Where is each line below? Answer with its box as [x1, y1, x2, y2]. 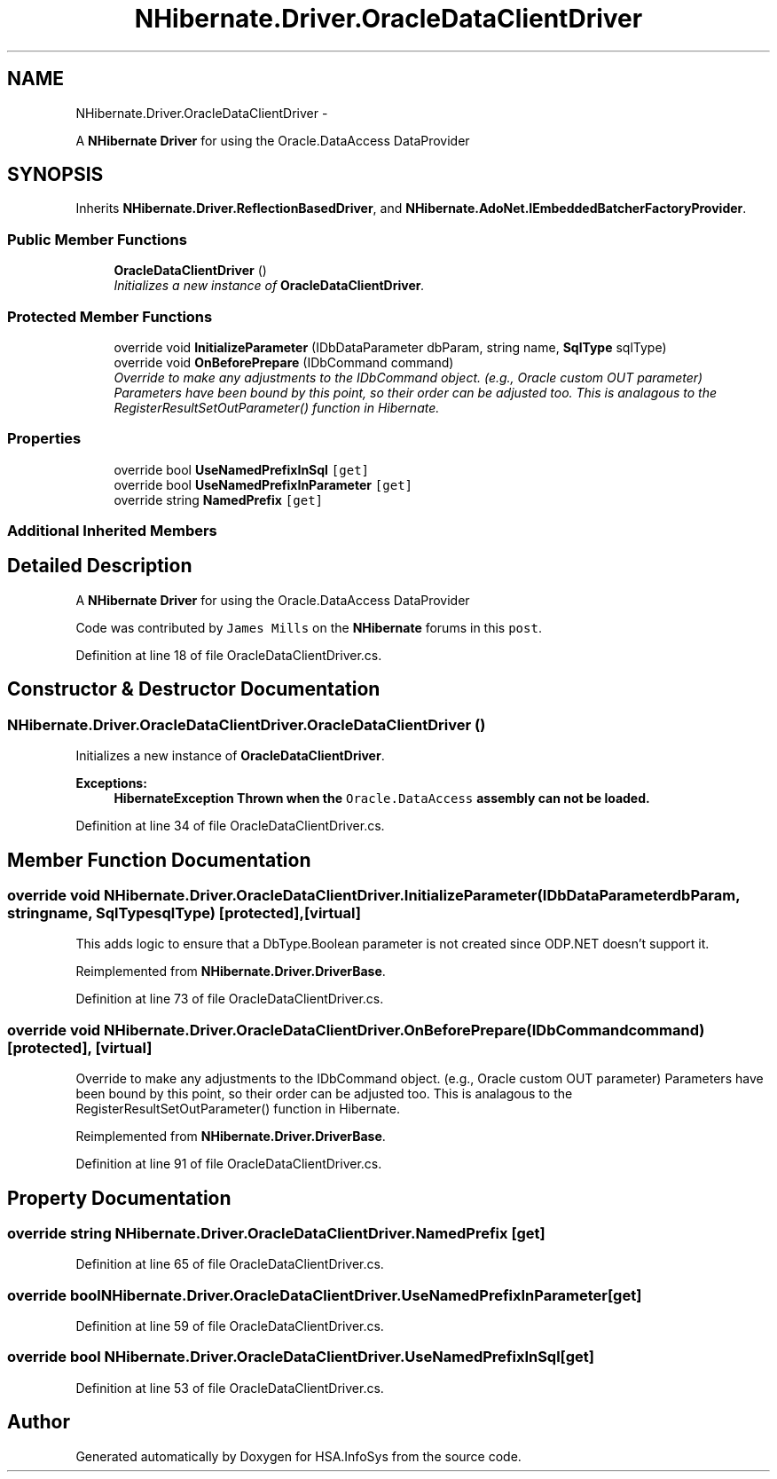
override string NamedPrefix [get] [114, 492, 324, 507]
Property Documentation [7, 1186, 232, 1209]
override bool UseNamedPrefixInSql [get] [114, 461, 369, 477]
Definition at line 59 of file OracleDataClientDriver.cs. [75, 1318, 384, 1334]
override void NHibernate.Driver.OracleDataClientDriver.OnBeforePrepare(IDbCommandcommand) [7, 1020, 705, 1039]
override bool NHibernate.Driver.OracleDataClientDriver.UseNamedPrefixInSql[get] [7, 1348, 594, 1366]
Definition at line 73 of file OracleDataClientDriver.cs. [75, 991, 384, 1007]
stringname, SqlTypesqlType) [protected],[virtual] [7, 903, 361, 922]
